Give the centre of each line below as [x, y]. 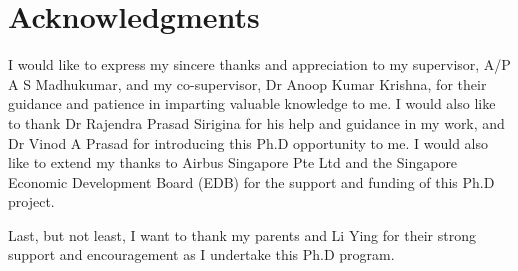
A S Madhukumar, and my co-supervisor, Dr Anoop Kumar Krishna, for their [247, 83]
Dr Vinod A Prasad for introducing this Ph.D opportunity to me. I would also [248, 142]
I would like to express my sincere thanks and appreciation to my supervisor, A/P [259, 64]
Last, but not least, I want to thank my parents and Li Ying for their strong [242, 234]
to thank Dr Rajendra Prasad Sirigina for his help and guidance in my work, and [256, 122]
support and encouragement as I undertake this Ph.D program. [201, 254]
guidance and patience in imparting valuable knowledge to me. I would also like [252, 103]
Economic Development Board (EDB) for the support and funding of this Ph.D [251, 181]
